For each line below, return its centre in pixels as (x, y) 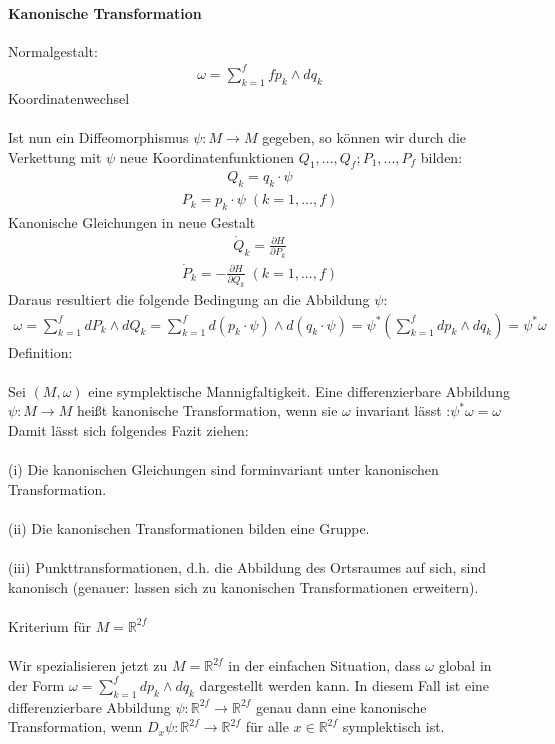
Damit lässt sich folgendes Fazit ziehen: (128, 430)
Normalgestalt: (53, 50)
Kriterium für (49, 625)
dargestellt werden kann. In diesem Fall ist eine (344, 684)
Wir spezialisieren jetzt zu (88, 665)
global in (465, 665)
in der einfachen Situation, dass (324, 665)
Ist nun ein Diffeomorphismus (98, 136)
